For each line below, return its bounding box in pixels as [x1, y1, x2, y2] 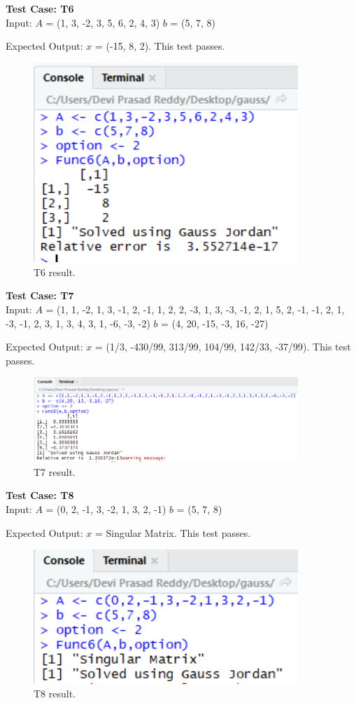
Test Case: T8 [6, 488, 74, 503]
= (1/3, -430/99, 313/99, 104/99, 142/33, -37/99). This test [95, 339, 351, 354]
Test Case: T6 [6, 1, 74, 15]
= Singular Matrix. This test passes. [95, 525, 251, 540]
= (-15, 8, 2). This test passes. [95, 39, 225, 53]
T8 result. [34, 686, 76, 701]
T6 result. [34, 264, 76, 279]
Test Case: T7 [6, 288, 74, 303]
